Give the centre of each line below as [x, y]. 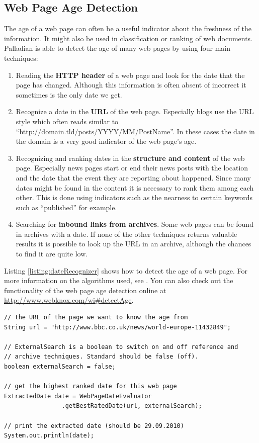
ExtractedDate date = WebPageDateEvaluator [78, 396]
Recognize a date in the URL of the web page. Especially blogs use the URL [135, 111]
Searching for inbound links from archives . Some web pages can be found [135, 224]
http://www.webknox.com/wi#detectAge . [69, 300]
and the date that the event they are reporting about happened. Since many [134, 177]
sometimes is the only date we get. [69, 94]
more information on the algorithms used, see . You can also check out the [119, 280]
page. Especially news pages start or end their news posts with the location [132, 168]
